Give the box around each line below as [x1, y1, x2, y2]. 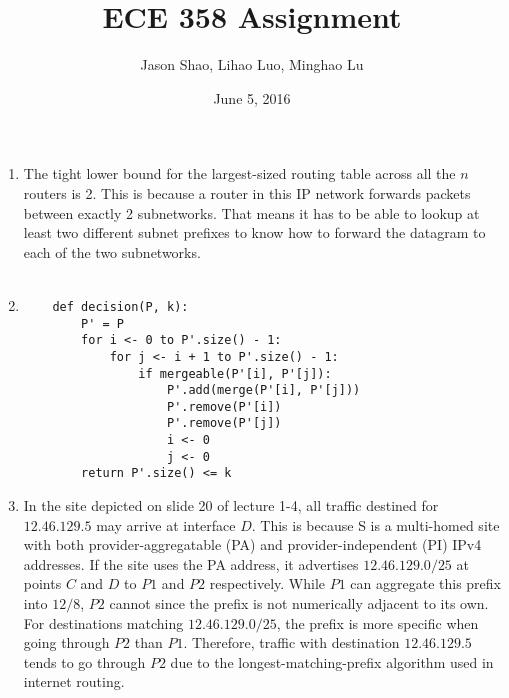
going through [23, 632, 110, 653]
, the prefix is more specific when [276, 612, 479, 633]
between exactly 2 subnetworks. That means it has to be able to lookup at [23, 202, 480, 223]
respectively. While [209, 573, 325, 594]
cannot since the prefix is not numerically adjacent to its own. [109, 593, 489, 614]
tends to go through [23, 651, 146, 672]
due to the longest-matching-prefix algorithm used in [170, 651, 494, 672]
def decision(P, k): [52, 299, 189, 314]
